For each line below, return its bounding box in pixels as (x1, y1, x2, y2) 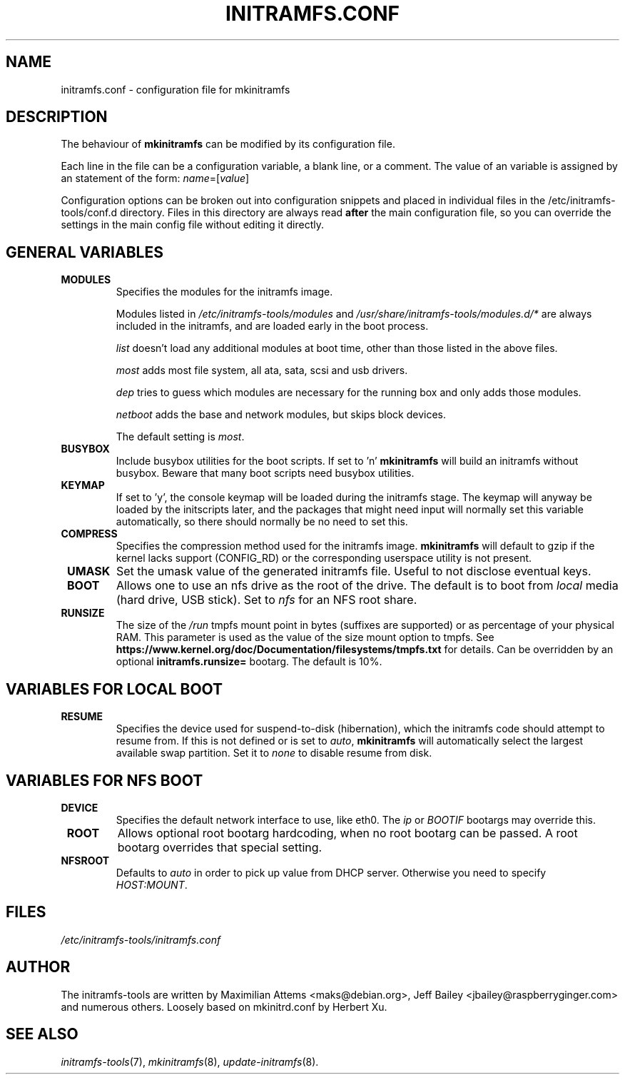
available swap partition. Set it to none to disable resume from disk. (116, 747, 432, 759)
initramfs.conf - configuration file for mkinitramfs (61, 83, 290, 96)
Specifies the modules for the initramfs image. (116, 286, 333, 298)
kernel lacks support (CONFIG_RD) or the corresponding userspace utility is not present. (116, 552, 532, 565)
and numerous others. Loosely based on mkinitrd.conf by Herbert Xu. (61, 1000, 387, 1013)
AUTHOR (6, 958, 71, 976)
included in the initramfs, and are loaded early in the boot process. (116, 320, 429, 333)
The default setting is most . (116, 430, 245, 443)
